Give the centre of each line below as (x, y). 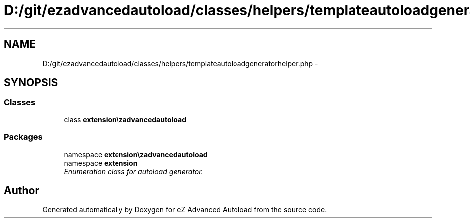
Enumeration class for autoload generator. (133, 171)
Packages (23, 137)
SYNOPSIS (31, 83)
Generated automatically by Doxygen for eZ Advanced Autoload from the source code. (185, 210)
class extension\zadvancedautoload (125, 119)
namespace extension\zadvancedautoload (136, 154)
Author (22, 190)
